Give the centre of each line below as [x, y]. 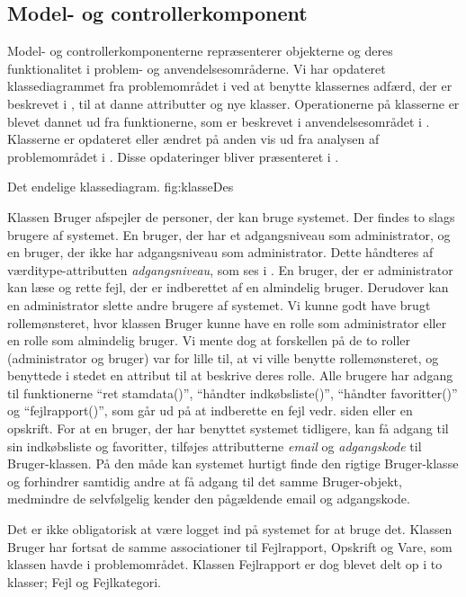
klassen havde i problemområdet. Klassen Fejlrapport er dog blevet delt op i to [225, 564]
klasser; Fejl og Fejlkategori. [84, 581]
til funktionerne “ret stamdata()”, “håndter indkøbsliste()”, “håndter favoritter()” [233, 392]
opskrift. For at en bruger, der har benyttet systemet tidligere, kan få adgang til [228, 428]
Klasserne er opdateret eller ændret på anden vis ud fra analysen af [193, 139]
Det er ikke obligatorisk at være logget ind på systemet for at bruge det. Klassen [230, 529]
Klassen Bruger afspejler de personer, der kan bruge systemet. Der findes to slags [231, 216]
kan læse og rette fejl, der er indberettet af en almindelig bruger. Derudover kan [228, 287]
